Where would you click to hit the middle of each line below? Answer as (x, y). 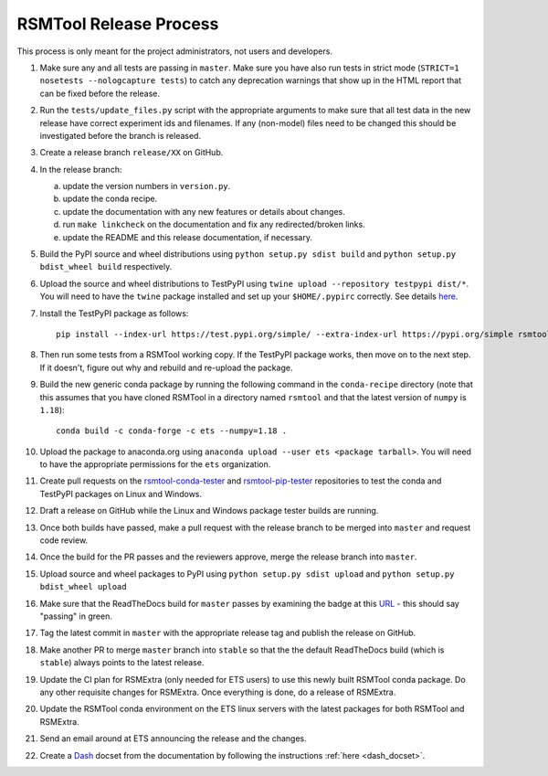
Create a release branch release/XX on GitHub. (132, 153)
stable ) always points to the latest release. (122, 663)
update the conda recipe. (110, 199)
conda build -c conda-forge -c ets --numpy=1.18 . (172, 431)
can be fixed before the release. (100, 93)
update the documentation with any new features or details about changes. (204, 211)
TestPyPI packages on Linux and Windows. (121, 494)
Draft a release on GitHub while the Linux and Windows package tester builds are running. (209, 511)
